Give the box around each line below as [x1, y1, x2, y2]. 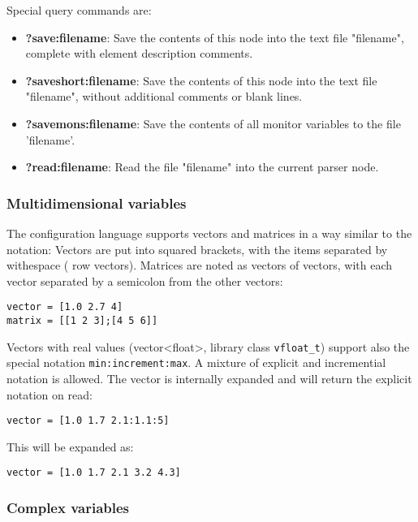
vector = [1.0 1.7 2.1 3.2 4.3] [6, 467, 181, 479]
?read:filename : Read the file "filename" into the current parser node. [25, 158, 379, 175]
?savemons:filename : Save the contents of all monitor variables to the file [25, 114, 401, 132]
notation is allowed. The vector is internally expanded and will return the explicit [6, 369, 412, 386]
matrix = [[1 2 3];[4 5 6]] [6, 315, 158, 326]
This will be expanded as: [6, 438, 134, 455]
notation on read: [6, 386, 93, 403]
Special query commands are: [6, 2, 152, 18]
